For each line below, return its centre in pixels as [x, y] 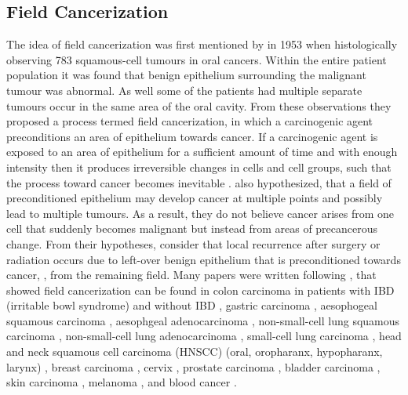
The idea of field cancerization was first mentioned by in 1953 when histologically [202, 44]
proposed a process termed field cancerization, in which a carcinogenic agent [190, 121]
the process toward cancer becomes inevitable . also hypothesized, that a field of [199, 182]
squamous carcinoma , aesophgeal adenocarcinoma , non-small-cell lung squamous [203, 320]
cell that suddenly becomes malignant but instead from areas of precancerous [192, 228]
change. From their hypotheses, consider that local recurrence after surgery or [193, 243]
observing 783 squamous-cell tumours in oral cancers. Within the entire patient [197, 59]
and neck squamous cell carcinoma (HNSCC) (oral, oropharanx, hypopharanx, [195, 352]
